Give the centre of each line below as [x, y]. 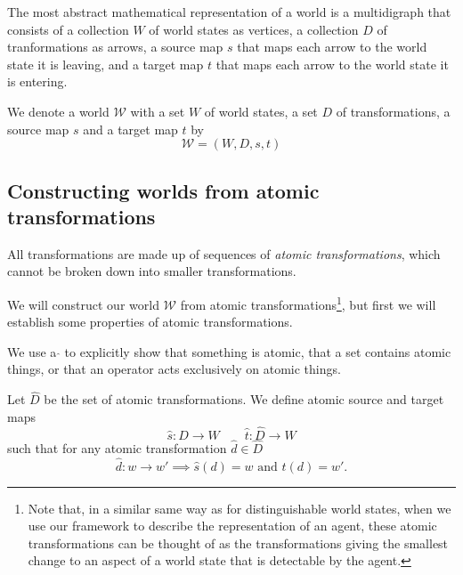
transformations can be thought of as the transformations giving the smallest [238, 543]
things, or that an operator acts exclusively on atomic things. [174, 369]
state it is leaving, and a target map [106, 64]
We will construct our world [83, 304]
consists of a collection [68, 29]
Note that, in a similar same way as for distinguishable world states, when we [240, 508]
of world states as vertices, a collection [254, 29]
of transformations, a [393, 111]
